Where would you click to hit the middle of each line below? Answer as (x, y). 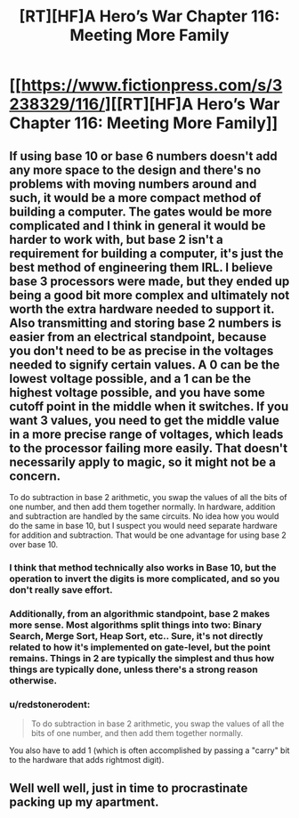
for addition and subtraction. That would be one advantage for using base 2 (148, 535)
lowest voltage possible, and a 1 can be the (130, 379)
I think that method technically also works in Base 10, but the (143, 567)
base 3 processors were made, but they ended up (149, 281)
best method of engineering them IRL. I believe (141, 267)
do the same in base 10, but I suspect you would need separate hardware (143, 526)
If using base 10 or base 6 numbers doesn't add (143, 156)
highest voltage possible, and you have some (137, 392)
